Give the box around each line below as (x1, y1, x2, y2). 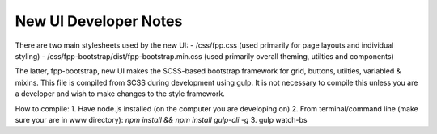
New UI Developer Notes (15, 12, 183, 30)
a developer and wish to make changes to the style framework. (15, 89, 226, 98)
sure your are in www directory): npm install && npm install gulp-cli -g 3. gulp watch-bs (15, 115, 308, 124)
